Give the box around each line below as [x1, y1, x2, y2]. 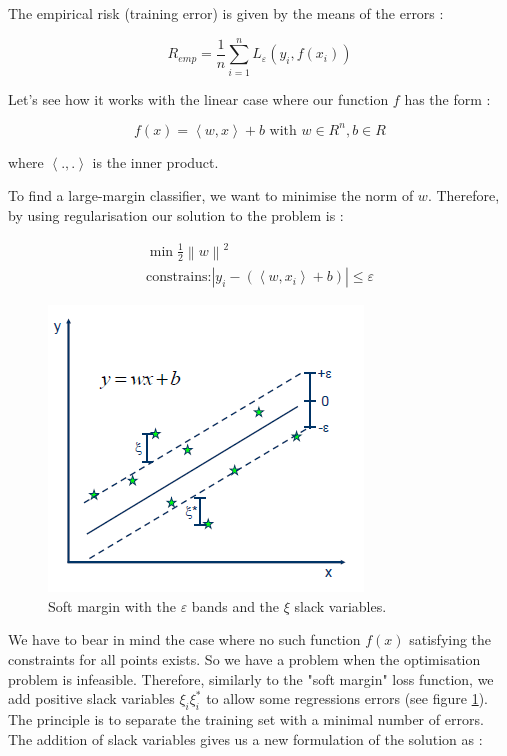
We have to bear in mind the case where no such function [8, 629, 361, 650]
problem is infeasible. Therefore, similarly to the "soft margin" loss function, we [8, 668, 494, 689]
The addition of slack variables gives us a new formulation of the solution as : [8, 728, 483, 749]
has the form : [404, 88, 491, 109]
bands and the [191, 595, 280, 616]
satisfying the [409, 629, 492, 650]
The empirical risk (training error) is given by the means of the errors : [8, 3, 444, 23]
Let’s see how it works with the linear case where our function [8, 88, 389, 109]
